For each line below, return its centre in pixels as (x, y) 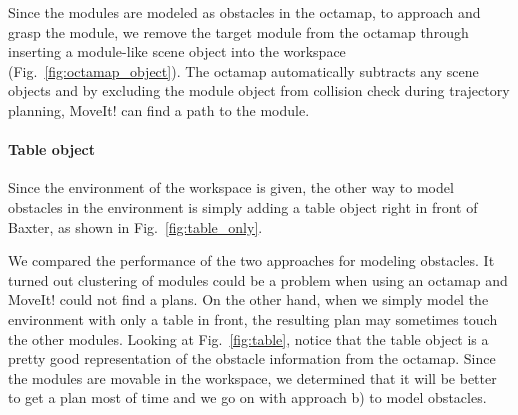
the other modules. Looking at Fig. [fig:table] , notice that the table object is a (248, 338)
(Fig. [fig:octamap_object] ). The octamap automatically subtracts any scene (243, 70)
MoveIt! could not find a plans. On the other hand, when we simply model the (248, 299)
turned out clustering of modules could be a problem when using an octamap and (258, 279)
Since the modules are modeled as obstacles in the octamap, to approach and (244, 12)
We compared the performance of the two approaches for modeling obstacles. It (251, 260)
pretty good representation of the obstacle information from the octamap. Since (252, 358)
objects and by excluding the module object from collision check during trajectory (259, 90)
